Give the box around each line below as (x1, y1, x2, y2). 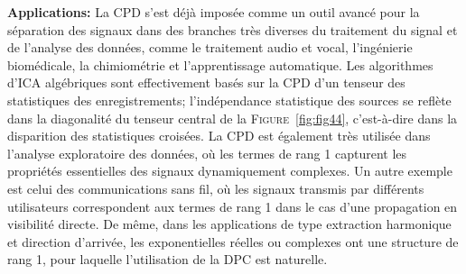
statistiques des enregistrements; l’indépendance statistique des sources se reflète (7, 90, 452, 109)
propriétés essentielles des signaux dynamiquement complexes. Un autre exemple (7, 161, 452, 180)
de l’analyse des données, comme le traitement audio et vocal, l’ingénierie (7, 38, 413, 57)
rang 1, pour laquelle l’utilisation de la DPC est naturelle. (7, 250, 328, 269)
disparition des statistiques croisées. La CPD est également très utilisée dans (7, 126, 431, 145)
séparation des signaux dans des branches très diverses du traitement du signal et (7, 20, 458, 39)
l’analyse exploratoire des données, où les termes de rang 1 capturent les (7, 143, 407, 162)
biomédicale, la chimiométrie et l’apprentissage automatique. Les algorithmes (7, 55, 433, 74)
